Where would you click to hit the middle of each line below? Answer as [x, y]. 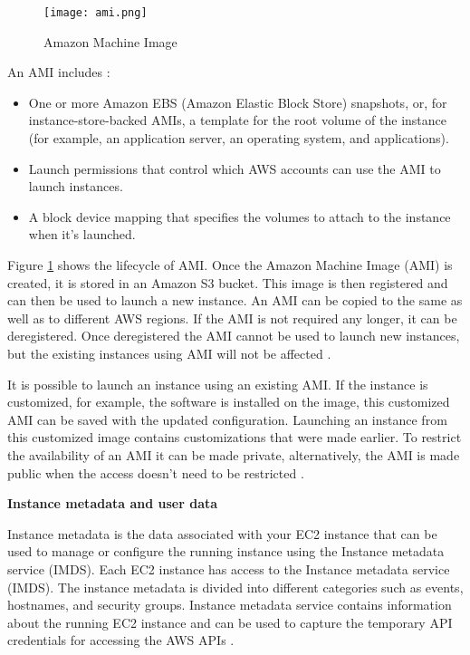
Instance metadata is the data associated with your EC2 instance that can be [222, 533]
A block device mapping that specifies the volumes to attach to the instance [240, 216]
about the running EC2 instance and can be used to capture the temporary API [230, 622]
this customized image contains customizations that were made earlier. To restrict [235, 437]
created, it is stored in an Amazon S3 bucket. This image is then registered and [228, 282]
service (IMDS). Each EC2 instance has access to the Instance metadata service [229, 568]
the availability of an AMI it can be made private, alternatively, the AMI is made [234, 454]
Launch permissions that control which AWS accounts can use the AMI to [235, 168]
